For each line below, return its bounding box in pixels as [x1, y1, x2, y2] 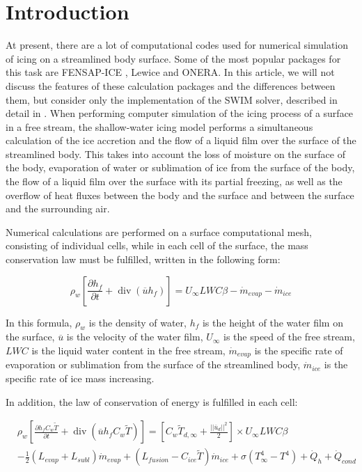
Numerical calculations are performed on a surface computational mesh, [6, 224, 312, 239]
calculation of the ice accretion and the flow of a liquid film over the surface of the [6, 133, 356, 148]
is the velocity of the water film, [66, 329, 203, 344]
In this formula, [6, 315, 72, 329]
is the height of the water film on [202, 315, 343, 329]
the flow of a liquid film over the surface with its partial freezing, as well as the [6, 174, 343, 189]
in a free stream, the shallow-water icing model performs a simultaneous [6, 119, 313, 134]
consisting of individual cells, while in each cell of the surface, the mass [6, 238, 308, 253]
